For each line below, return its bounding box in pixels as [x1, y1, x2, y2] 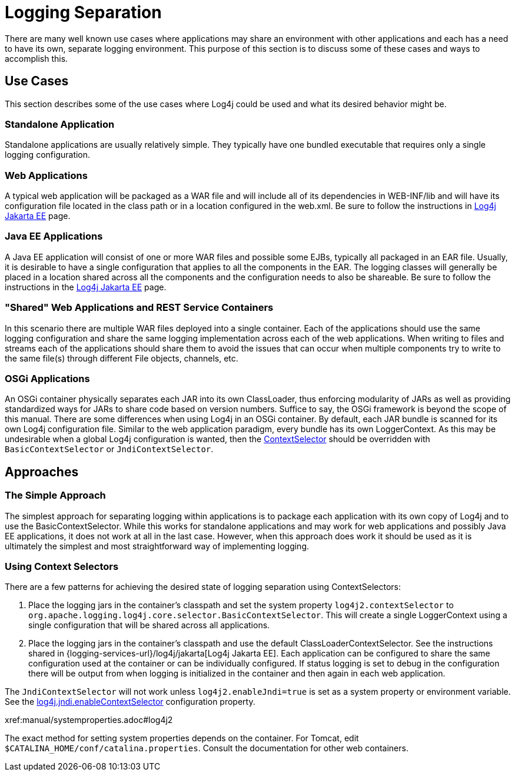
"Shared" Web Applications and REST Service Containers [5, 301, 274, 314]
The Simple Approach [5, 489, 106, 502]
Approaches [5, 464, 79, 479]
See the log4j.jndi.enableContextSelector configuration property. [5, 697, 255, 707]
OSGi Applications [5, 372, 90, 384]
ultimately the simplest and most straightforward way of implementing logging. [5, 540, 310, 551]
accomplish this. [5, 53, 68, 64]
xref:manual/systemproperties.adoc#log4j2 [5, 715, 173, 725]
